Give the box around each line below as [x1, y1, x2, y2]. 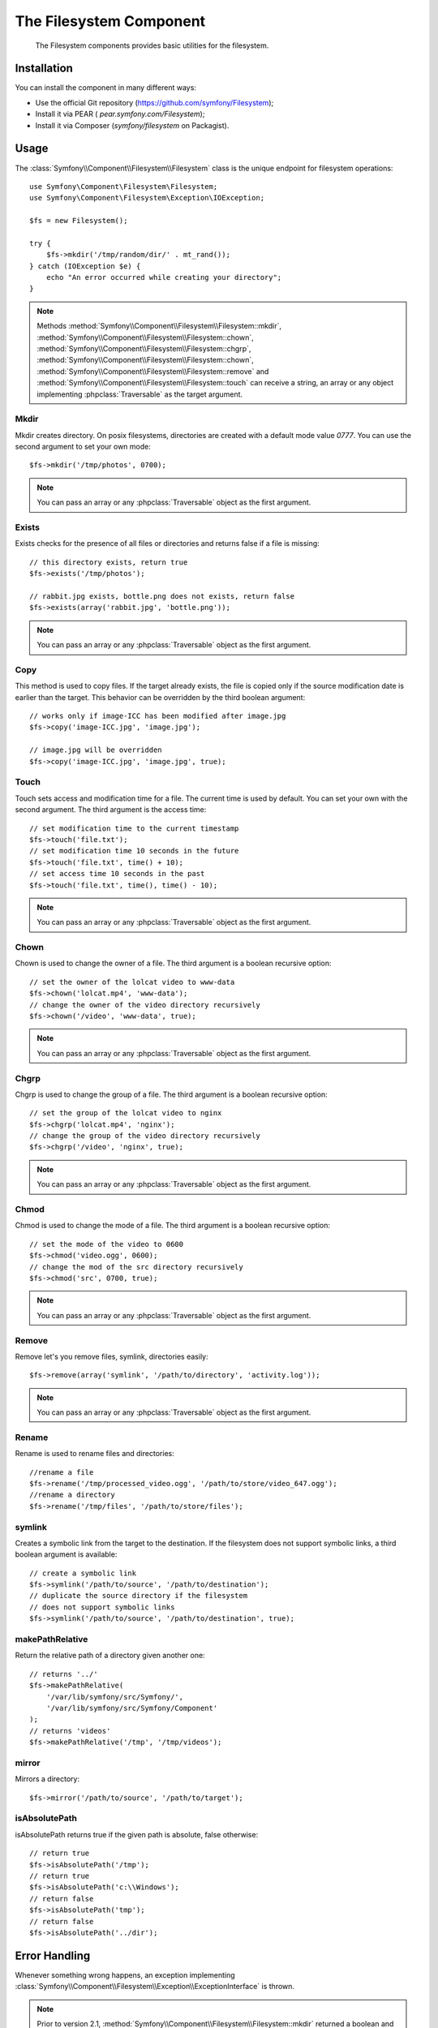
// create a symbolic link [29, 1568, 137, 1578]
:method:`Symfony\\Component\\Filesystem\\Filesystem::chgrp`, [36, 344, 251, 353]
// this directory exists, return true [29, 557, 188, 567]
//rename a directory [29, 1490, 115, 1500]
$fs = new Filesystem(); [29, 216, 128, 226]
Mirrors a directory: [15, 1774, 80, 1784]
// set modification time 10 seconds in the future [29, 846, 239, 856]
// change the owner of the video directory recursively [29, 1000, 261, 1009]
